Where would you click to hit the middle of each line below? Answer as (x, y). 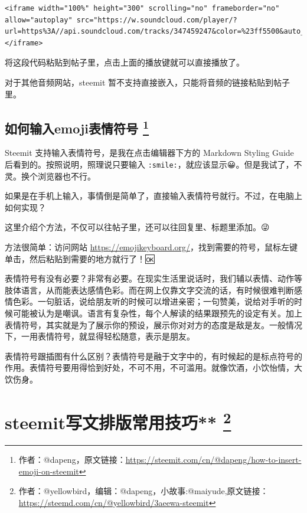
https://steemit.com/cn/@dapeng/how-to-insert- (213, 459)
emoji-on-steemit (49, 471)
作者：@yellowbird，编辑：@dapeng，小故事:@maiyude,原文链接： (143, 491)
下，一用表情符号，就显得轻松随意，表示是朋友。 (100, 336)
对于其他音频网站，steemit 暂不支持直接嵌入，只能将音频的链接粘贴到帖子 (148, 82)
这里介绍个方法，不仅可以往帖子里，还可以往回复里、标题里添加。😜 (137, 227)
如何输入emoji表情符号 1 (77, 127)
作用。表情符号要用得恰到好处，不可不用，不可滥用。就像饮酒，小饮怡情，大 (153, 367)
